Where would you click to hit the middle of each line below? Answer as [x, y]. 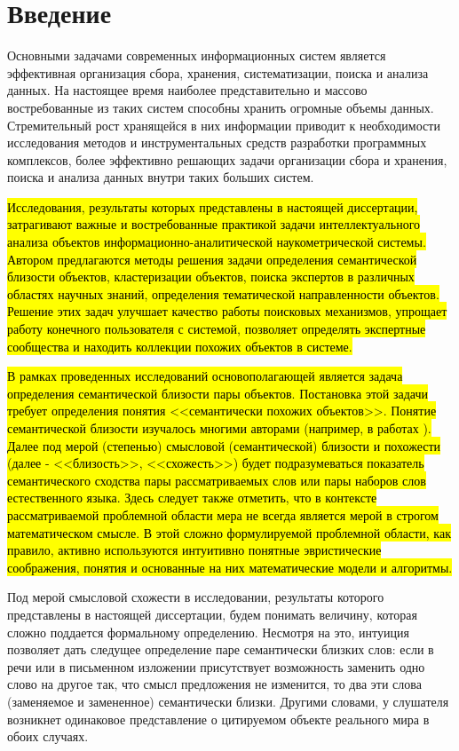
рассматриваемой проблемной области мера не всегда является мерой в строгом [223, 514]
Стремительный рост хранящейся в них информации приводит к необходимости [224, 125]
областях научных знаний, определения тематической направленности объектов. [223, 293]
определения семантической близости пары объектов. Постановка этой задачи [218, 393]
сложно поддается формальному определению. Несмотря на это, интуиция [208, 632]
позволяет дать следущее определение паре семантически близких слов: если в [221, 649]
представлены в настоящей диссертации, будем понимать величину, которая [212, 614]
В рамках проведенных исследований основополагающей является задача [205, 376]
